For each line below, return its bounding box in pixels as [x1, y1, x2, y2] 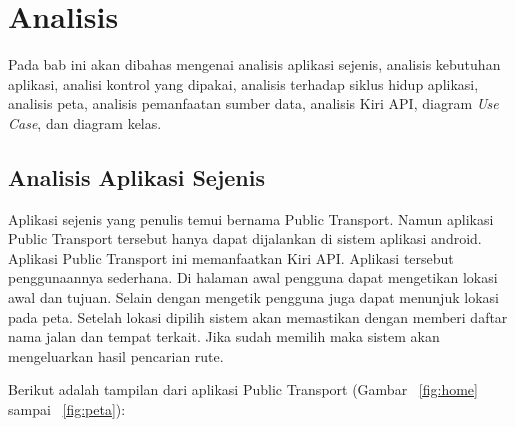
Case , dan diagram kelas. [8, 112, 162, 133]
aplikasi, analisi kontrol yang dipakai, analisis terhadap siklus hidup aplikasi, [8, 73, 479, 94]
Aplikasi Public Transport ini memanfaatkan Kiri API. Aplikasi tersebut [8, 247, 454, 268]
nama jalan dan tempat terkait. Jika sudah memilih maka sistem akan [8, 326, 440, 347]
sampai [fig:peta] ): [8, 399, 126, 420]
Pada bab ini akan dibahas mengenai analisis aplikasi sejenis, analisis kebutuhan [8, 54, 501, 75]
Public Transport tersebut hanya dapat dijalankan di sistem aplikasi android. [8, 228, 482, 249]
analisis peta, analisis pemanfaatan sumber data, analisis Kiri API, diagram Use [8, 93, 499, 114]
